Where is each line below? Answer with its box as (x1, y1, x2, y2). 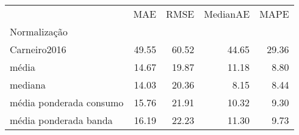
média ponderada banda (10, 113, 113, 127)
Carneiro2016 (10, 42, 67, 56)
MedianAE (204, 7, 250, 21)
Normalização (10, 24, 68, 38)
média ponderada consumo (10, 95, 124, 109)
